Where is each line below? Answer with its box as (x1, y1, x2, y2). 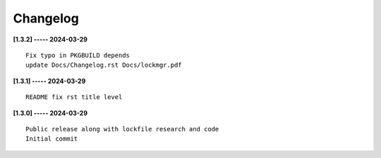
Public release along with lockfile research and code (25, 125, 219, 133)
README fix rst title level (25, 93, 123, 101)
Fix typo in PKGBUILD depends (25, 51, 131, 59)
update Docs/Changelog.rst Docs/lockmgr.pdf (25, 61, 183, 70)
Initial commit (25, 135, 78, 143)
